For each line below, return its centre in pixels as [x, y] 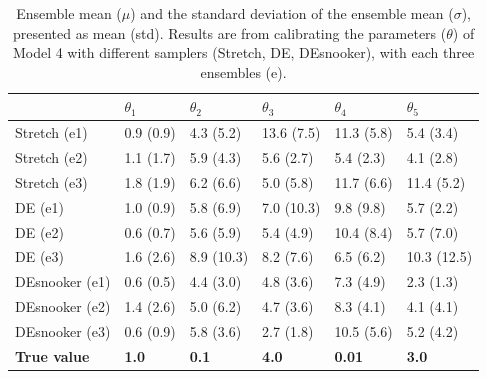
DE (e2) [39, 231]
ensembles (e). [243, 71]
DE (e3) [39, 256]
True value [52, 355]
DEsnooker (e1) [63, 281]
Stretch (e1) [51, 132]
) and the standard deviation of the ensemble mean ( [292, 13]
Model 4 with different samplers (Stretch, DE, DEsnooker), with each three [243, 52]
